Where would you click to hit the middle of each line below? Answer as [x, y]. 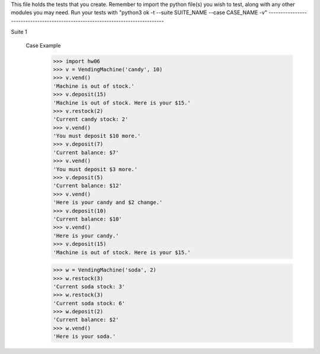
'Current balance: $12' [88, 186]
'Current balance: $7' [86, 152]
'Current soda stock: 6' [89, 303]
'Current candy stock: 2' [91, 119]
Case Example [43, 45]
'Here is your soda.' [84, 336]
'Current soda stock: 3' [89, 286]
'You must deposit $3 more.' [95, 169]
